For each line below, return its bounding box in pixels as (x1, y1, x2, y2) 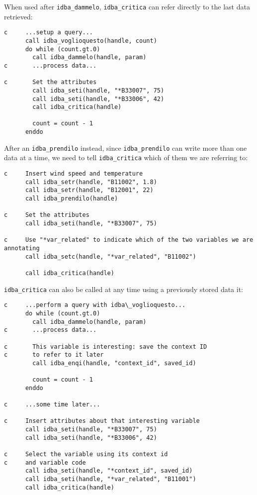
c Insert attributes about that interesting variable (4, 417, 200, 425)
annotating (4, 245, 40, 252)
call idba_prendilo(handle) (25, 195, 118, 202)
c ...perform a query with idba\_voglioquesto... (4, 301, 186, 309)
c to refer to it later (4, 351, 104, 359)
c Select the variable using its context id (4, 451, 168, 458)
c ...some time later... (4, 401, 100, 408)
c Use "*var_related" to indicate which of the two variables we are (4, 236, 254, 244)
